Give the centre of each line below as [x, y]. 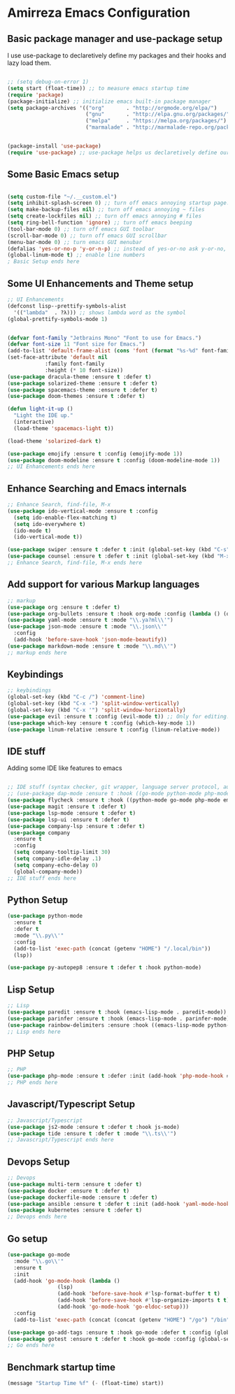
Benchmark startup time [62, 1367]
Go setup [27, 1238]
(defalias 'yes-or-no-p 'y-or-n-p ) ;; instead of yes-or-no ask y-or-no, [117, 249]
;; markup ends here [37, 653]
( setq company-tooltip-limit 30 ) [62, 852]
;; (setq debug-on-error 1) [48, 82]
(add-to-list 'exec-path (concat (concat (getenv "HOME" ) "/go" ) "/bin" [122, 1320]
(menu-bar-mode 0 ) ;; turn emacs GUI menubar [74, 242]
